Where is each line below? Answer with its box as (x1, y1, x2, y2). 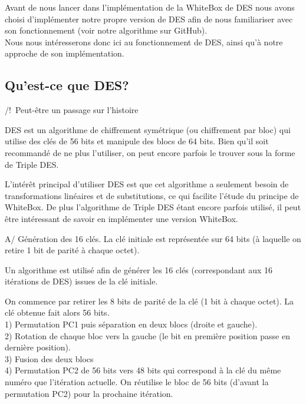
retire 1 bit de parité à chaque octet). (5, 244, 140, 256)
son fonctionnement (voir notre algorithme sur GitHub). (5, 24, 208, 37)
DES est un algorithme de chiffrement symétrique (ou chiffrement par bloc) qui (5, 123, 291, 135)
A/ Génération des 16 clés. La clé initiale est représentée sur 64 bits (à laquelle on (5, 232, 301, 244)
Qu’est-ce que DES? (5, 76, 129, 94)
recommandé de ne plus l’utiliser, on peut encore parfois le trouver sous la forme (5, 146, 295, 158)
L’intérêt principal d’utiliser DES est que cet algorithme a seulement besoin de (5, 178, 289, 190)
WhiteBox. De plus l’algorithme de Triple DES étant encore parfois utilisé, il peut (5, 201, 301, 213)
